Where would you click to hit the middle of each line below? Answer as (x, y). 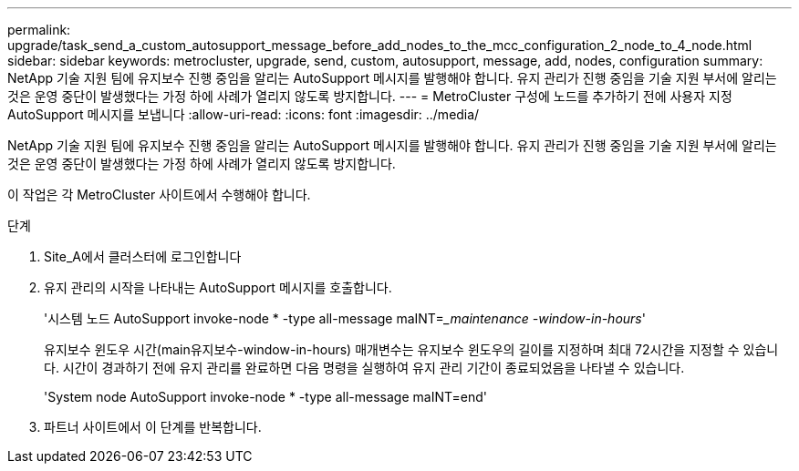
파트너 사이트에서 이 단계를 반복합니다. (153, 427)
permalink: (39, 30)
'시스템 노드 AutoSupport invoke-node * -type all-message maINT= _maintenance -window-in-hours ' (345, 318)
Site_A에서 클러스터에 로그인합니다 (143, 256)
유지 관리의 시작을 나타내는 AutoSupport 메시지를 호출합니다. (218, 287)
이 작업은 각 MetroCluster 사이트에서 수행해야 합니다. (159, 195)
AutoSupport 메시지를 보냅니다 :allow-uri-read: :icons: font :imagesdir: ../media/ (244, 114)
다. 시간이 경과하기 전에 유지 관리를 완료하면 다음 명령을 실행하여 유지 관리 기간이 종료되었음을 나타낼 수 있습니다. (364, 368)
